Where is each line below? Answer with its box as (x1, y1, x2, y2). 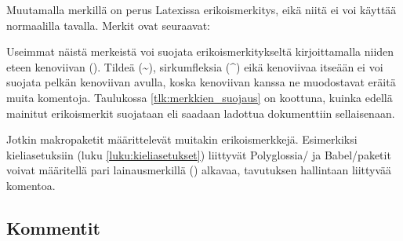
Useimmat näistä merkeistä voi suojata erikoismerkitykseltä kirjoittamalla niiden (6, 43, 394, 60)
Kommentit (6, 215, 100, 239)
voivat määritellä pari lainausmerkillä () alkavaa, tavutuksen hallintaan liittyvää (6, 162, 392, 178)
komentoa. (6, 177, 56, 193)
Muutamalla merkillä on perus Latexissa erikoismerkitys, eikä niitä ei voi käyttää (6, 2, 397, 17)
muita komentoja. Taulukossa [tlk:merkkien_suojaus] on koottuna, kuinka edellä (6, 89, 393, 105)
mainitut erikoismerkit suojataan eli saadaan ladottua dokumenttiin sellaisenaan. (6, 104, 395, 121)
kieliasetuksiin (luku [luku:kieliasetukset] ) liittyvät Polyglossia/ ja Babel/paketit (6, 146, 391, 162)
